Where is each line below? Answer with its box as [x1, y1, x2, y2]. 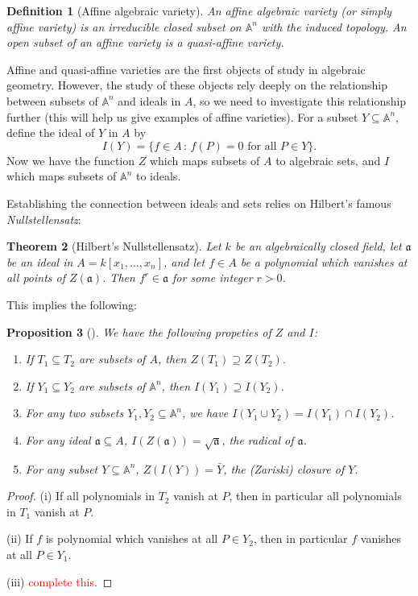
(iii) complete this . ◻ [6, 573, 113, 590]
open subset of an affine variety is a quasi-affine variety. [6, 34, 284, 51]
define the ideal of [6, 124, 95, 141]
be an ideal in [6, 253, 73, 270]
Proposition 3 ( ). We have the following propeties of [6, 323, 271, 340]
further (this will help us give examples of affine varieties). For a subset [6, 108, 358, 125]
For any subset [25, 460, 98, 477]
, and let [163, 253, 205, 270]
